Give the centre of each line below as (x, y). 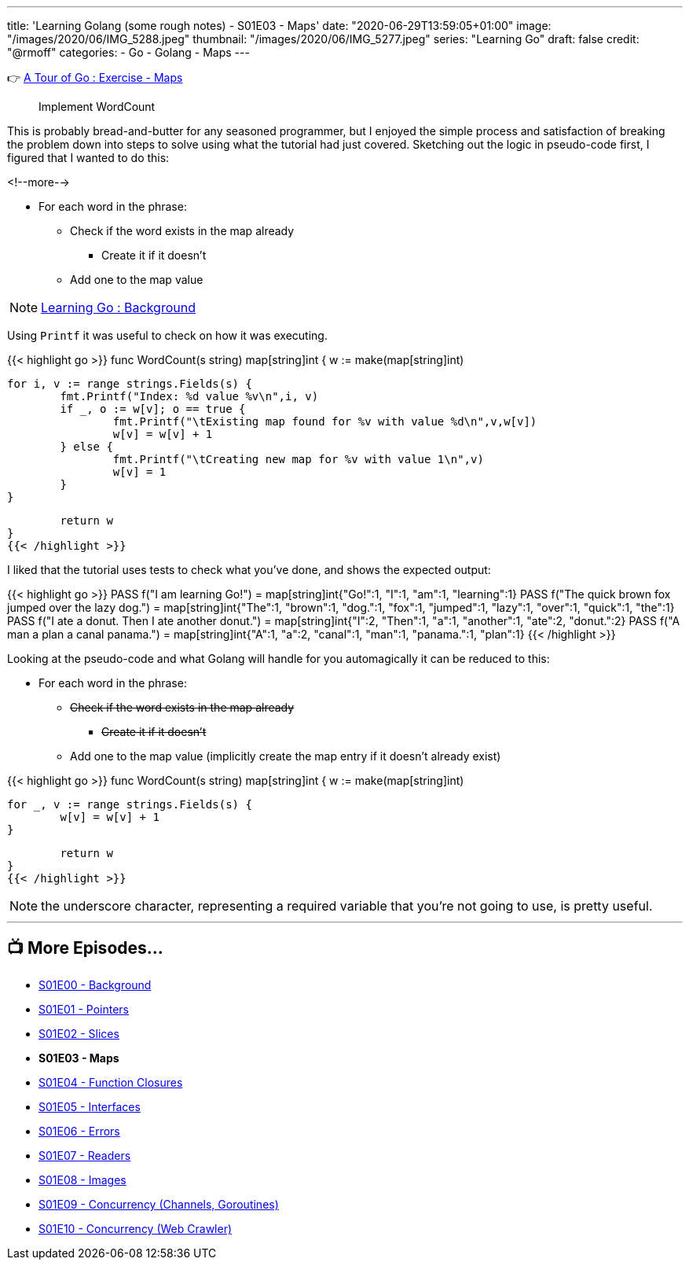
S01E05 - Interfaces (90, 1106)
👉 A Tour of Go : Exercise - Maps (95, 77)
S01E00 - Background (95, 984)
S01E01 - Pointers (84, 1009)
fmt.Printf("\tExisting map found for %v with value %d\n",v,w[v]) (325, 421)
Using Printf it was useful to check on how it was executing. (167, 335)
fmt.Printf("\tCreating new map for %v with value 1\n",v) (298, 459)
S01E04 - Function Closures (111, 1082)
